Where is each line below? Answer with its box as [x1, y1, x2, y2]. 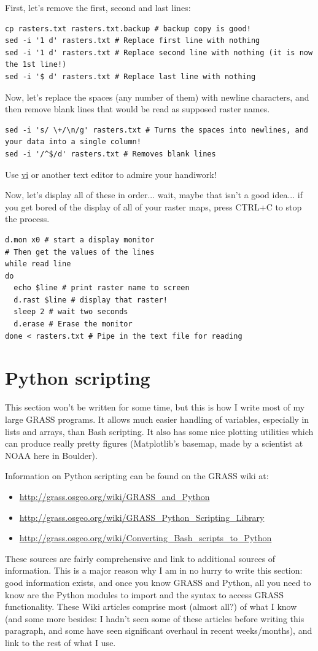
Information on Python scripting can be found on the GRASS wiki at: [5, 469, 269, 482]
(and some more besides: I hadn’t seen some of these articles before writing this [5, 612, 304, 625]
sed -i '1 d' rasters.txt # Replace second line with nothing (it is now [5, 48, 313, 57]
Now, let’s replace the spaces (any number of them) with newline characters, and [5, 90, 309, 103]
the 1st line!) [5, 60, 67, 69]
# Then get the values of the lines [5, 247, 155, 256]
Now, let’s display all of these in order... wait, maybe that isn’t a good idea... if [5, 188, 303, 201]
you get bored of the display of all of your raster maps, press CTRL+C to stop [5, 200, 302, 213]
